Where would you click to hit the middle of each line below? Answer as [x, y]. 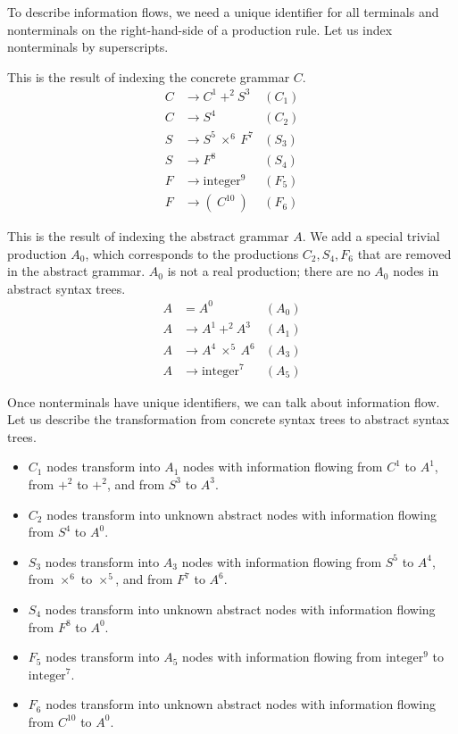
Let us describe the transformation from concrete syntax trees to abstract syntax [229, 419]
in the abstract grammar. [76, 271]
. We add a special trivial [371, 236]
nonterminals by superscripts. [88, 47]
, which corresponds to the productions [192, 253]
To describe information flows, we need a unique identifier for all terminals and [223, 12]
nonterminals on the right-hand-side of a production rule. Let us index [200, 29]
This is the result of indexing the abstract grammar [148, 236]
